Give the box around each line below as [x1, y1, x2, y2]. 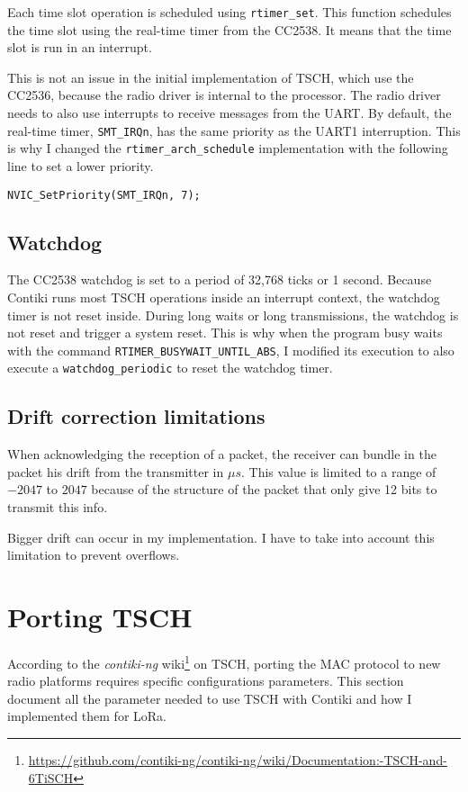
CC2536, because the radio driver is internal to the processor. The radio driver [7, 85, 441, 104]
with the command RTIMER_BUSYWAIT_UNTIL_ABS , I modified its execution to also [7, 340, 454, 359]
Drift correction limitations [7, 402, 265, 430]
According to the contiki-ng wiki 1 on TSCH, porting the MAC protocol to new [7, 651, 441, 672]
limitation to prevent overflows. [7, 545, 180, 564]
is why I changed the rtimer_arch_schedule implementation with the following [7, 139, 448, 157]
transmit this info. [7, 498, 108, 517]
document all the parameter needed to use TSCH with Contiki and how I [7, 688, 412, 707]
